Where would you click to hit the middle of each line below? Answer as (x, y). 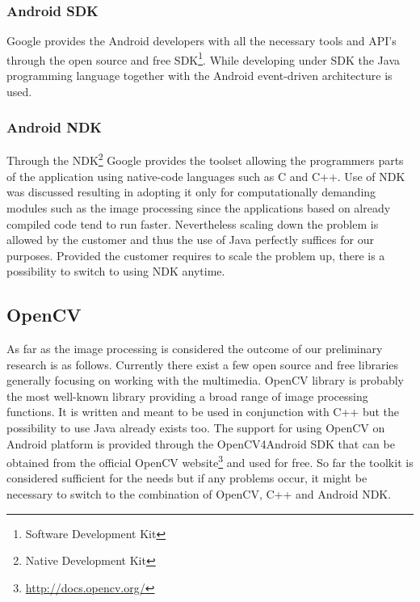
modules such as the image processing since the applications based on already (199, 207)
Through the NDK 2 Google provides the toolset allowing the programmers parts (205, 159)
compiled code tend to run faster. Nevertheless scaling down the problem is (193, 223)
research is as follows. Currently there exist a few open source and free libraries (203, 364)
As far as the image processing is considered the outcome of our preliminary (195, 349)
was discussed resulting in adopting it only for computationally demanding (191, 192)
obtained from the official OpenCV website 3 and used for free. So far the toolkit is (210, 461)
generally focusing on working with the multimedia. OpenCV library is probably (205, 380)
